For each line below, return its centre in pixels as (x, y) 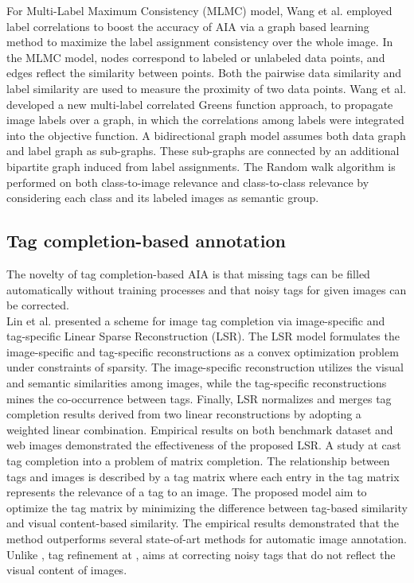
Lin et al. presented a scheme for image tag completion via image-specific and (196, 320)
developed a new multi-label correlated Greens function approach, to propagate (200, 104)
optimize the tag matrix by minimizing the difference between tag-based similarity (207, 507)
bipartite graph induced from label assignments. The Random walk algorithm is (201, 166)
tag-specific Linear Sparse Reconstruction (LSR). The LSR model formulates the (203, 336)
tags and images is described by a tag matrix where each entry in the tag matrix (203, 476)
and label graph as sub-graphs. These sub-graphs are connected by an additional (203, 151)
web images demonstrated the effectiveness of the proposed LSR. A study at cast (204, 445)
